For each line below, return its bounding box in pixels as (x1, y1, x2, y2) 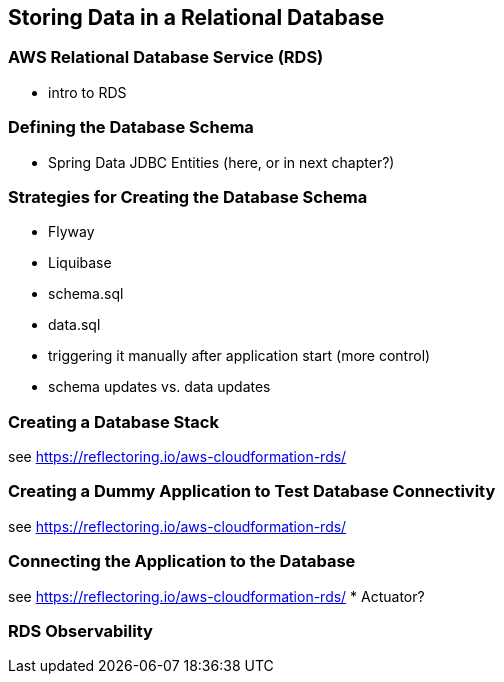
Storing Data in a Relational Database (8, 5, 385, 30)
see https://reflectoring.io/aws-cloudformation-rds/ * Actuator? (8, 587, 425, 605)
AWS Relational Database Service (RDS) (8, 47, 324, 68)
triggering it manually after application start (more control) (48, 347, 431, 365)
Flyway (48, 223, 95, 241)
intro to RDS (48, 83, 127, 101)
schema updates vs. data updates (48, 378, 271, 396)
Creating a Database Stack (8, 411, 219, 432)
